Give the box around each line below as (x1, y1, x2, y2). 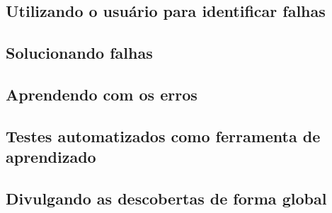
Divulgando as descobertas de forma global (6, 187, 327, 209)
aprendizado (6, 146, 96, 168)
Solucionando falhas (6, 42, 153, 64)
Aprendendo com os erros (6, 83, 198, 105)
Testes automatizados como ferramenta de (6, 125, 321, 146)
